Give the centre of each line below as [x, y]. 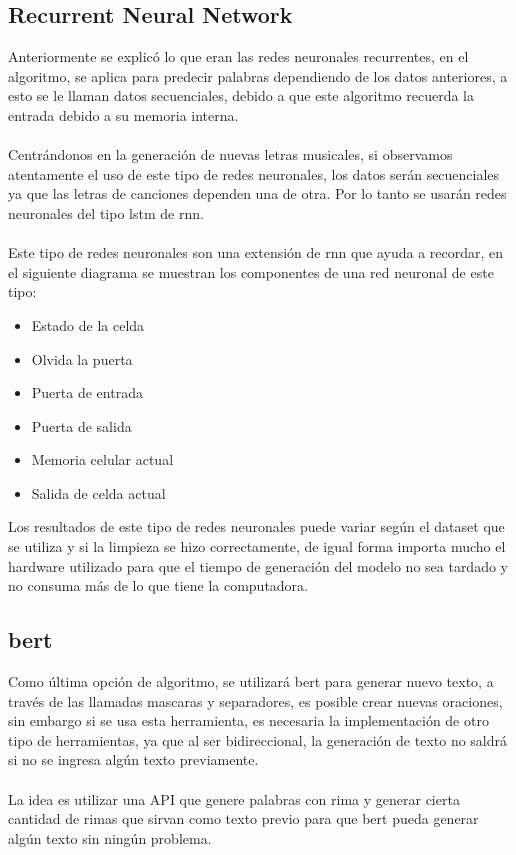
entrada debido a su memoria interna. [123, 114]
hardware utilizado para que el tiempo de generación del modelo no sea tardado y [258, 565]
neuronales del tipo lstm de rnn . [106, 212]
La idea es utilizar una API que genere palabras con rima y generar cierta [234, 798]
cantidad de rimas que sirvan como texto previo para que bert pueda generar [243, 818]
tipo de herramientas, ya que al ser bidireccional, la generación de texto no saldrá [258, 739]
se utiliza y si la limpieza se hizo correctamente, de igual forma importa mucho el [257, 546]
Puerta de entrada [87, 392]
